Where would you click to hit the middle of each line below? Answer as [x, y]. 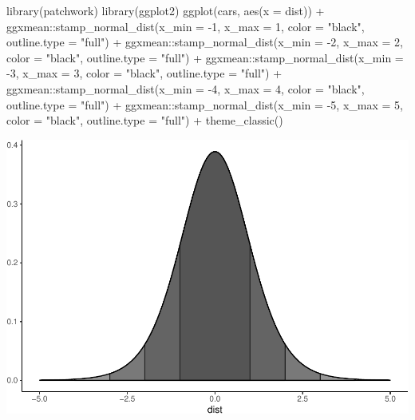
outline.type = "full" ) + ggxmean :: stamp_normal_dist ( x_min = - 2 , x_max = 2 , [205, 42]
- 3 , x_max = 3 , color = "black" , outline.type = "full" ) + [144, 73]
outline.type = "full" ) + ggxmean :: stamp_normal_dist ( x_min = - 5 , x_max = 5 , [205, 104]
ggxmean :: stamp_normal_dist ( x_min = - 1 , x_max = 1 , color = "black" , [186, 26]
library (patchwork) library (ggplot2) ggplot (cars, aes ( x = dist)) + [166, 10]
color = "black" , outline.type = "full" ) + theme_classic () [145, 120]
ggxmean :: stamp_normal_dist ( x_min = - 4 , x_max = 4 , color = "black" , [186, 88]
